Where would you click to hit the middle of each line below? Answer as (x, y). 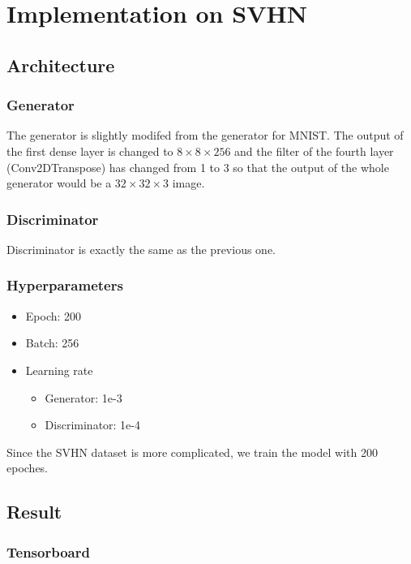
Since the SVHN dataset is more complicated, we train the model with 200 (192, 452)
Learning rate (59, 370)
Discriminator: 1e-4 (92, 425)
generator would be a (59, 183)
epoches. (28, 468)
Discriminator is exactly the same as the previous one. (141, 249)
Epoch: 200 (54, 315)
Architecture (61, 65)
